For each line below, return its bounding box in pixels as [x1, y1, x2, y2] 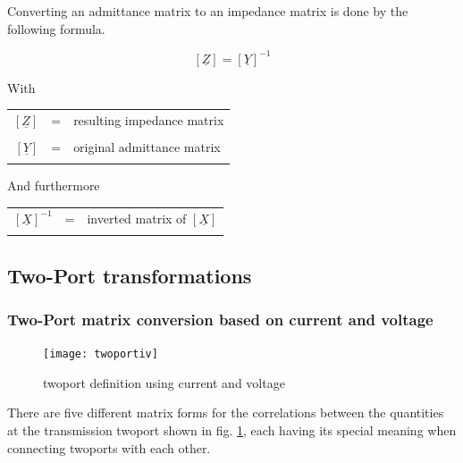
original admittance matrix [73, 138, 221, 156]
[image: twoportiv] [43, 348, 158, 361]
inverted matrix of [87, 208, 187, 227]
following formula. [7, 19, 105, 38]
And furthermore [7, 176, 100, 195]
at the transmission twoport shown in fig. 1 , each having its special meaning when [7, 421, 457, 439]
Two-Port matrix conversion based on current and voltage [7, 307, 434, 330]
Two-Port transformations [7, 261, 252, 289]
